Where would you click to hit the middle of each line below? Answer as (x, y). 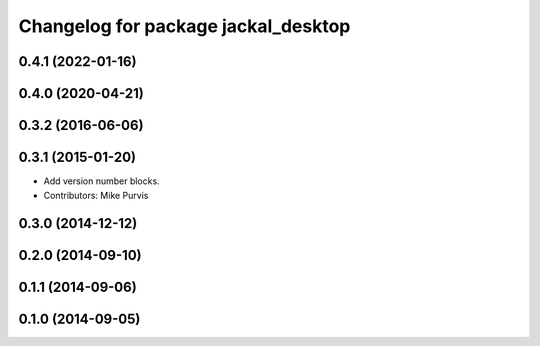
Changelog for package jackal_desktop (184, 26)
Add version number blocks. (101, 181)
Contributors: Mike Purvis (96, 195)
